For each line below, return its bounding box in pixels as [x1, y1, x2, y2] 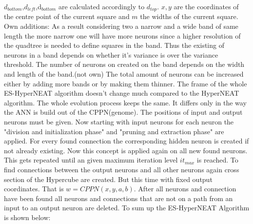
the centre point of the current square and [4, 11, 130, 21]
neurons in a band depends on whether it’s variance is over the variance [4, 49, 218, 60]
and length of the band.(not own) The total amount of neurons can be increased [4, 69, 244, 79]
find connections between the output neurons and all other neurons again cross [4, 164, 239, 174]
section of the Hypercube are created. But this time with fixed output [4, 174, 213, 184]
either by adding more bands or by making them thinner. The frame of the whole [4, 78, 247, 88]
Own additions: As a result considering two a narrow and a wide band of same [4, 21, 238, 31]
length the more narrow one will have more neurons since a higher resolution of [4, 30, 241, 41]
